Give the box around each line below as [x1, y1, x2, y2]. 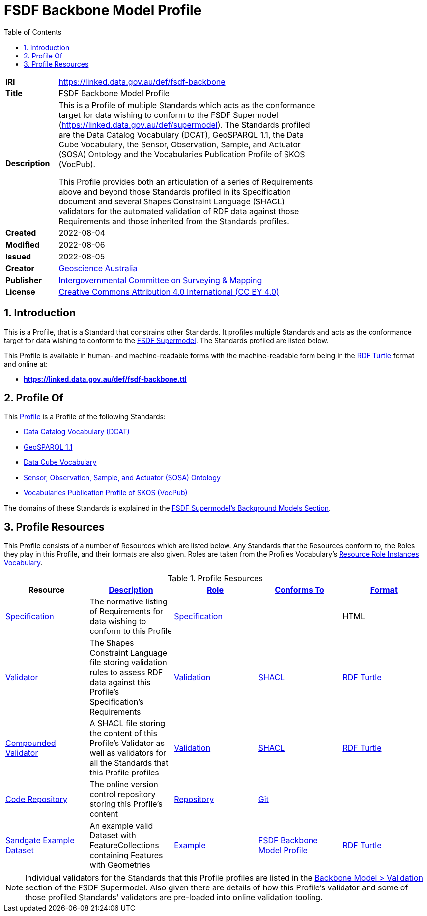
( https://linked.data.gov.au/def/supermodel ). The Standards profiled [58, 119, 310, 130]
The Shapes [89, 638, 134, 648]
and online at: [4, 359, 48, 368]
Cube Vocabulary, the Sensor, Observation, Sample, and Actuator [58, 139, 301, 149]
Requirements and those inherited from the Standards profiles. [58, 216, 289, 226]
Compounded [5, 738, 56, 748]
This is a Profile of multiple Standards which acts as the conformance [58, 100, 315, 110]
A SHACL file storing [89, 718, 165, 729]
